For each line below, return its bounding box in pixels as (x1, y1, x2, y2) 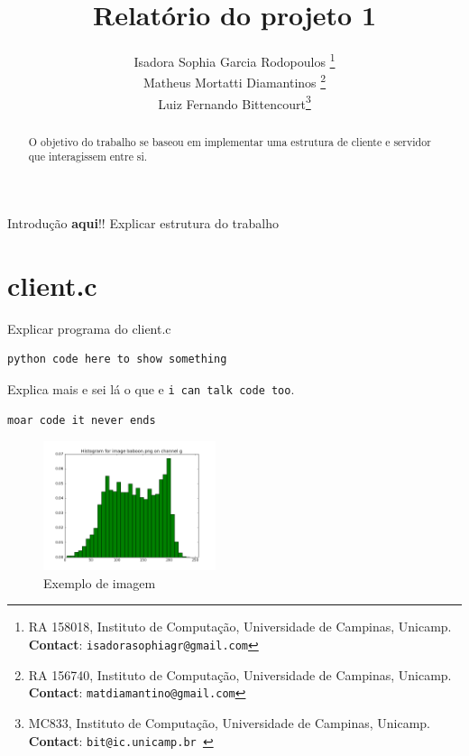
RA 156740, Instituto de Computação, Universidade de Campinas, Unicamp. (28, 665, 452, 684)
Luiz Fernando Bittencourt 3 (158, 91, 311, 113)
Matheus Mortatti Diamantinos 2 (143, 70, 326, 92)
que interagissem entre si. (28, 149, 148, 164)
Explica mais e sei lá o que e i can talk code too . (7, 379, 295, 398)
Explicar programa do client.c (7, 318, 171, 337)
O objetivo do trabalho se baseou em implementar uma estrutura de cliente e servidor (28, 134, 431, 149)
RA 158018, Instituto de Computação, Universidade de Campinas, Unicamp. (28, 617, 452, 636)
